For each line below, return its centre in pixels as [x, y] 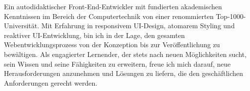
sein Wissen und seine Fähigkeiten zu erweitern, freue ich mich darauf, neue [117, 64]
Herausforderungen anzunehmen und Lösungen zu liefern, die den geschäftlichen [124, 73]
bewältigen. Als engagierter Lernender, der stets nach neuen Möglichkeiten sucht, [125, 54]
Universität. [22, 26]
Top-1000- [231, 16]
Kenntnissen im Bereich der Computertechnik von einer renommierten [109, 16]
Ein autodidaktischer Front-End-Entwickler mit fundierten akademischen [113, 6]
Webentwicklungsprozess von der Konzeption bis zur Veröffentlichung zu [112, 45]
